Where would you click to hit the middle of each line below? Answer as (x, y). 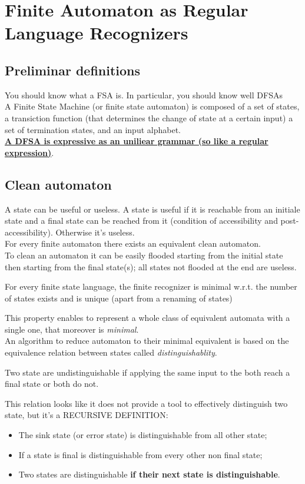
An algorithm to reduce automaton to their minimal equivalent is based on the (147, 341)
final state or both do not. (52, 384)
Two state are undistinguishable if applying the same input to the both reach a (147, 372)
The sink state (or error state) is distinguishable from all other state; (143, 435)
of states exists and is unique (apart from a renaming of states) (119, 298)
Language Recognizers (97, 33)
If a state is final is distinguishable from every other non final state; (140, 454)
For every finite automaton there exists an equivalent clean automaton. (133, 243)
